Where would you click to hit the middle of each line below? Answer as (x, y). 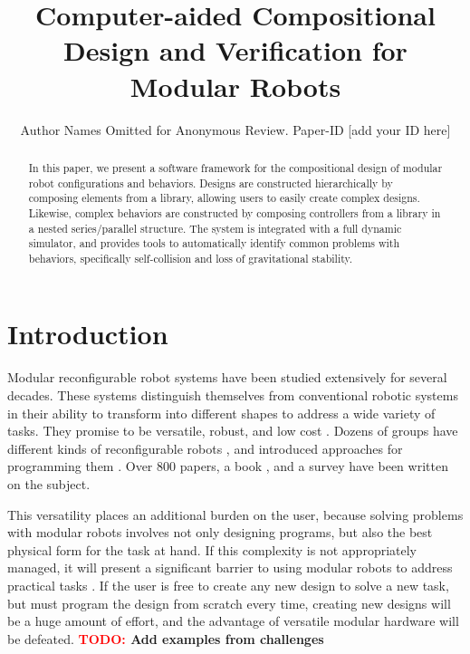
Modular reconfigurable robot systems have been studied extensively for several (227, 377)
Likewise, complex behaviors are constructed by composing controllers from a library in (235, 212)
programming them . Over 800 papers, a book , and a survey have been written (228, 466)
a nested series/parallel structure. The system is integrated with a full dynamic (215, 228)
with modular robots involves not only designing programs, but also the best (220, 532)
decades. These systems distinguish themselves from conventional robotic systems (233, 395)
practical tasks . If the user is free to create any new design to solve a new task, (228, 585)
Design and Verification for (235, 50)
